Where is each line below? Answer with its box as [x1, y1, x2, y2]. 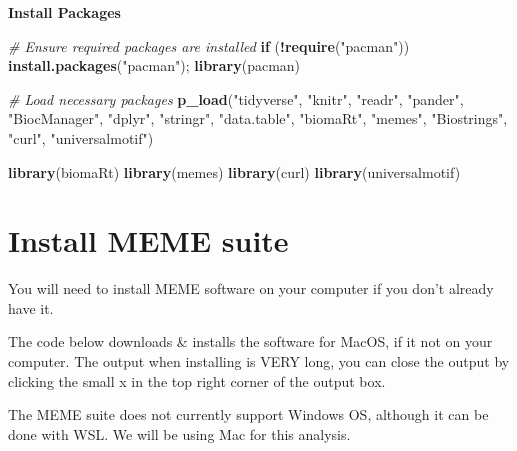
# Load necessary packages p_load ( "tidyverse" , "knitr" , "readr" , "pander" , [8, 88, 464, 109]
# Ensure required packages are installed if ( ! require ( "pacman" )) [8, 35, 410, 56]
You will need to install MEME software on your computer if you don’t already [8, 278, 494, 299]
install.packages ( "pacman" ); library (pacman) [8, 55, 301, 76]
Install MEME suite [8, 220, 289, 261]
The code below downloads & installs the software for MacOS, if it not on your [8, 331, 493, 352]
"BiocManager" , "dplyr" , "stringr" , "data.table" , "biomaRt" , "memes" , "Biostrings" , [8, 108, 508, 129]
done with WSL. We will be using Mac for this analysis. [8, 423, 351, 444]
